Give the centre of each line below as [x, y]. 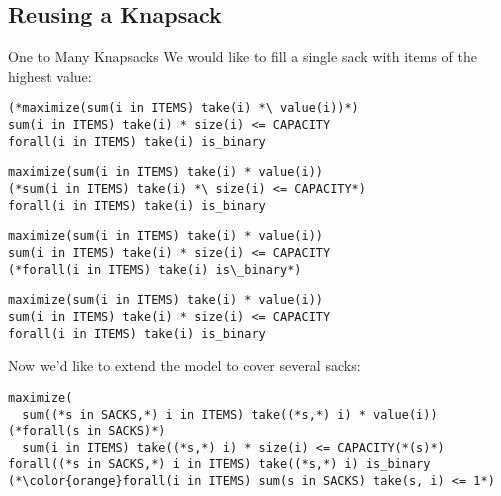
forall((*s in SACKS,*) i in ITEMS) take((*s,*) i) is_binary [219, 464]
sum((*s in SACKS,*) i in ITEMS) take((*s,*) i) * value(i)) [230, 414]
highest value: [50, 75]
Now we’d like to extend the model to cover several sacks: [184, 365]
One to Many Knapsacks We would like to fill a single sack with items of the [242, 56]
